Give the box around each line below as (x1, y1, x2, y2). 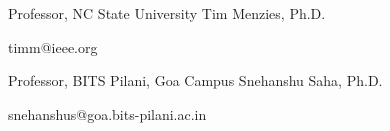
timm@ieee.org (8, 36, 98, 57)
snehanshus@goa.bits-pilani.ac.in (8, 103, 207, 124)
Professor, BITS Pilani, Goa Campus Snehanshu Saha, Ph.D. (8, 70, 383, 91)
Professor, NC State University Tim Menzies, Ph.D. (8, 3, 326, 23)
